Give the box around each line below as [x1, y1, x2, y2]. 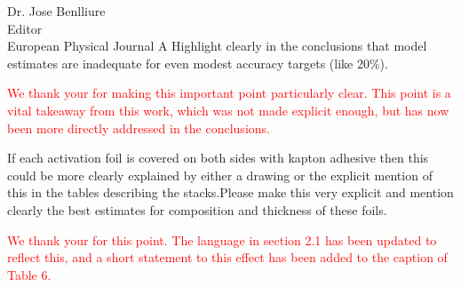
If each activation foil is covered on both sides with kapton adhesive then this [7, 148, 429, 167]
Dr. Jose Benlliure [7, 2, 106, 20]
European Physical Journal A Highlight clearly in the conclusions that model [7, 36, 427, 55]
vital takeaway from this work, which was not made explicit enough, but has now [7, 100, 449, 119]
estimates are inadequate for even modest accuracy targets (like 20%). [7, 53, 388, 72]
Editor [7, 19, 43, 37]
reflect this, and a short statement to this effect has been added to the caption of [7, 248, 448, 267]
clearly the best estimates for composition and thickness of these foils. [7, 200, 387, 219]
